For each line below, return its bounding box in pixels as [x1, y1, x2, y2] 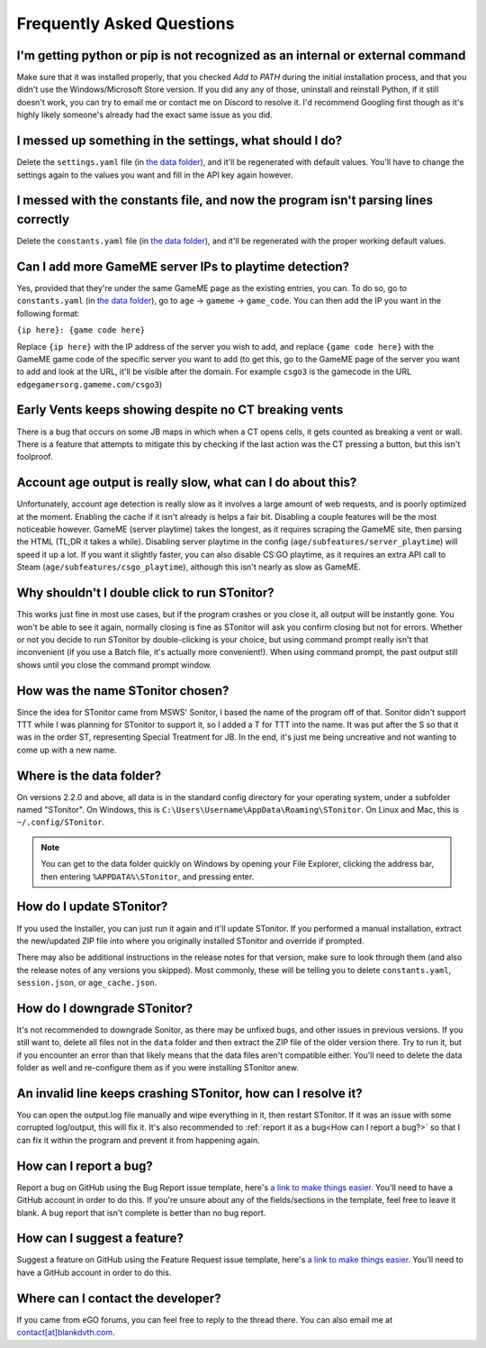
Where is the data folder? [16, 768, 162, 783]
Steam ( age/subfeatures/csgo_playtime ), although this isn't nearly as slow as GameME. [16, 561, 362, 572]
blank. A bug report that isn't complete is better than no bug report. [16, 1207, 266, 1218]
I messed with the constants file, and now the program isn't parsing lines [16, 193, 434, 208]
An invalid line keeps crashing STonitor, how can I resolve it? [16, 1086, 364, 1101]
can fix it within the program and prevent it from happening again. [16, 1134, 260, 1145]
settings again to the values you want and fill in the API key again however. [16, 169, 293, 180]
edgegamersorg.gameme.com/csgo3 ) [16, 378, 162, 389]
